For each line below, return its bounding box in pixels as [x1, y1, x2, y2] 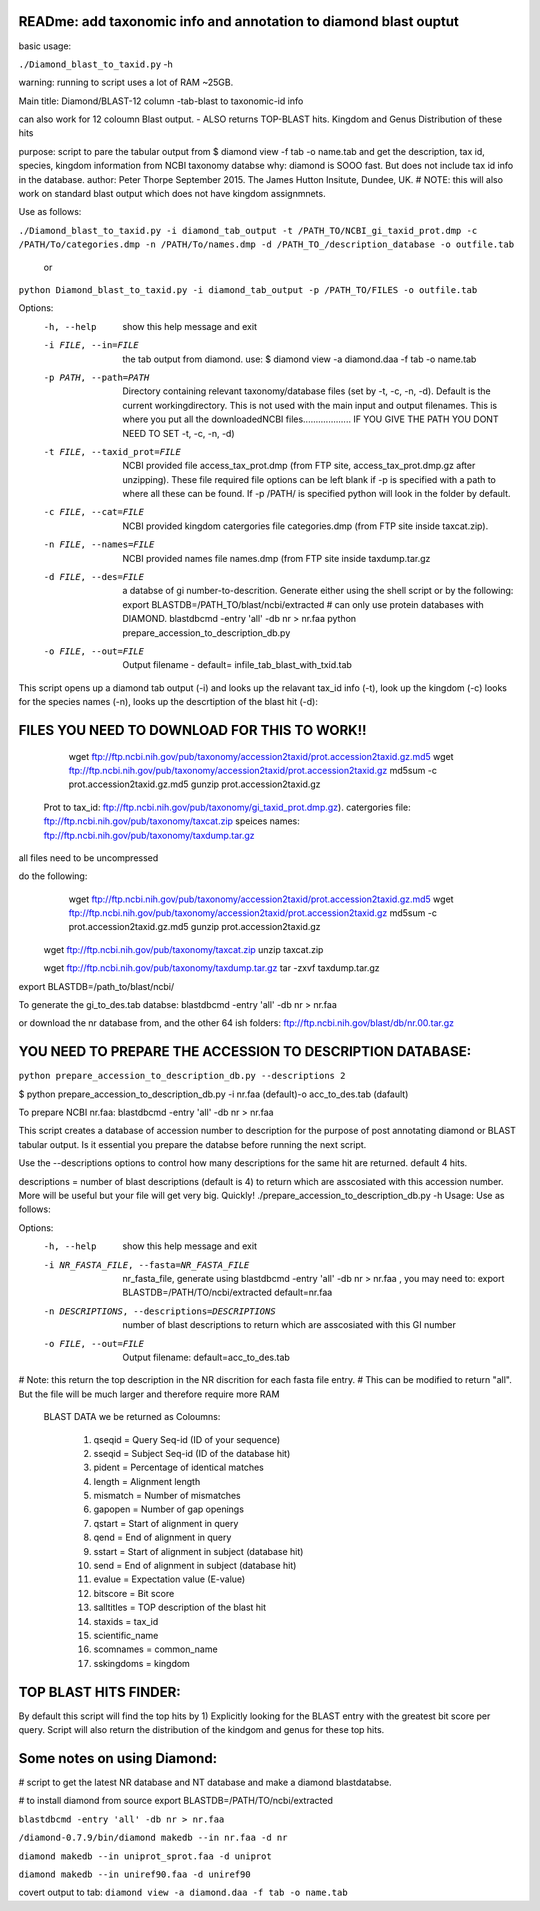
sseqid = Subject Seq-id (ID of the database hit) [93, 1447, 291, 1459]
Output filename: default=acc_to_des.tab [122, 1351, 290, 1363]
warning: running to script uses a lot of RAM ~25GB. [18, 76, 234, 89]
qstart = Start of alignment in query [93, 1517, 239, 1529]
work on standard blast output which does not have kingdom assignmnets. [18, 188, 326, 200]
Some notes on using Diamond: [18, 1750, 218, 1767]
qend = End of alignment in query [93, 1531, 232, 1544]
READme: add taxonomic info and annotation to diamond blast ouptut [18, 13, 459, 30]
